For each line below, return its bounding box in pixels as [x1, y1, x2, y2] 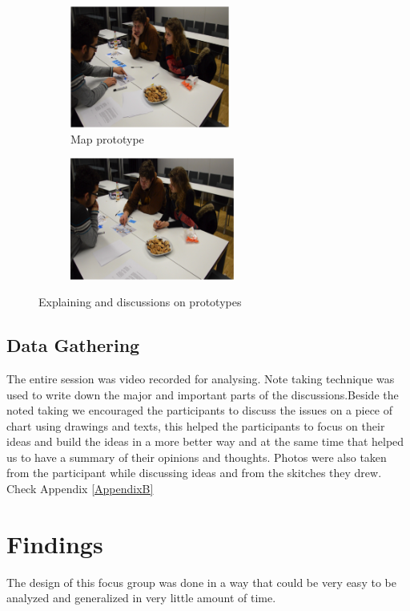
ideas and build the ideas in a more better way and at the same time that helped [6, 433, 404, 450]
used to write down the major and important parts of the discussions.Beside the [6, 386, 399, 403]
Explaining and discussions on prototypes [38, 293, 242, 310]
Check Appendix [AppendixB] [6, 480, 154, 497]
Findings [6, 527, 103, 560]
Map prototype [70, 130, 144, 147]
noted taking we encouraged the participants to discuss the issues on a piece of [6, 402, 393, 419]
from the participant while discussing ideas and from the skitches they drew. [6, 464, 382, 481]
